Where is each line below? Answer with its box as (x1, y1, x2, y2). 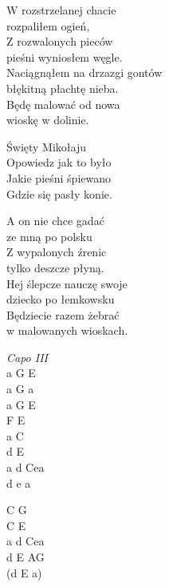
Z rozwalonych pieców (6, 33, 113, 50)
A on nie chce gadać (6, 212, 104, 229)
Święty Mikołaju (6, 138, 87, 155)
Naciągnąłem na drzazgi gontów (6, 64, 163, 81)
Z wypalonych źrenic (6, 243, 107, 260)
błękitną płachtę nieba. (6, 79, 119, 96)
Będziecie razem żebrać (6, 306, 120, 323)
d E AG (6, 549, 45, 565)
